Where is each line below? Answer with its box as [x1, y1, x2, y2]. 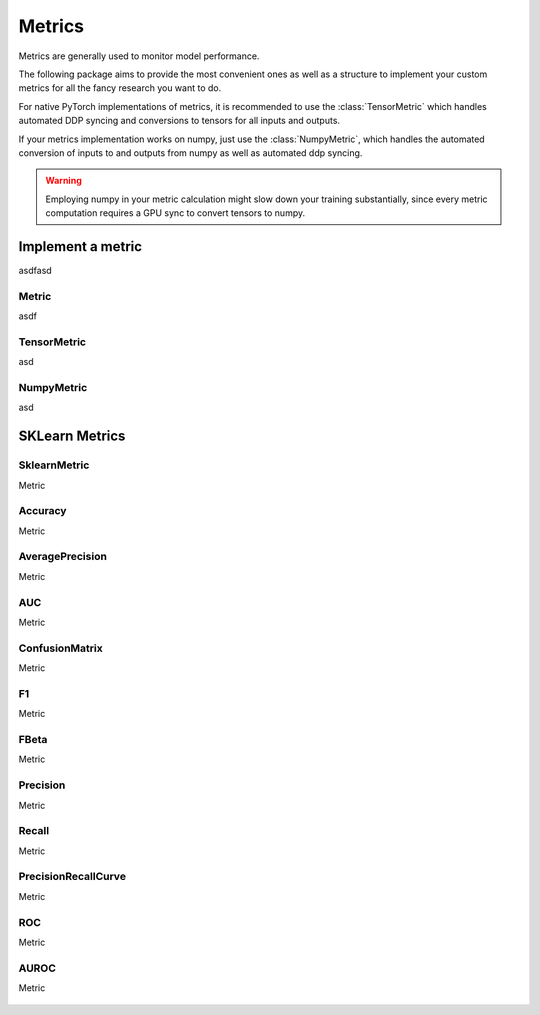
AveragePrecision [18, 550, 107, 564]
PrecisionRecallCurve [18, 870, 127, 884]
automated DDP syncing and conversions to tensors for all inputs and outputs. [18, 115, 340, 127]
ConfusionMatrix [18, 641, 104, 655]
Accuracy [18, 504, 67, 518]
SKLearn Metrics [18, 428, 126, 445]
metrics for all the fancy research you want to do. [18, 82, 222, 94]
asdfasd [18, 264, 52, 276]
